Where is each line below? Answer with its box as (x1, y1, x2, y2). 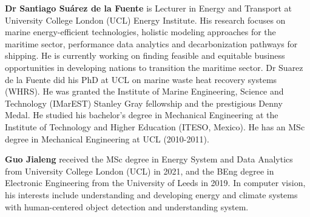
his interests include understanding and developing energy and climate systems (5, 188, 298, 201)
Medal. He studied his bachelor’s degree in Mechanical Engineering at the (5, 109, 278, 121)
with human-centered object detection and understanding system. (5, 200, 249, 213)
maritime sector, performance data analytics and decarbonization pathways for (5, 37, 298, 50)
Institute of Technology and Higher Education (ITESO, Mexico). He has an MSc (5, 120, 305, 133)
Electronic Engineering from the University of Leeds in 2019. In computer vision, (5, 176, 306, 189)
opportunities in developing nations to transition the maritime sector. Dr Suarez (5, 61, 303, 73)
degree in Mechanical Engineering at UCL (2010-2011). (5, 132, 209, 145)
